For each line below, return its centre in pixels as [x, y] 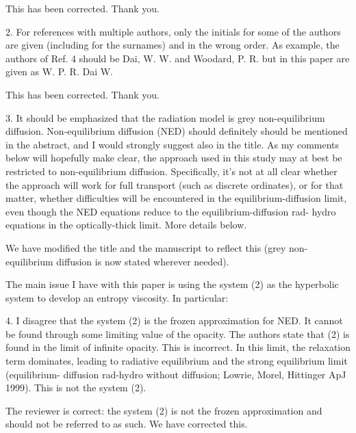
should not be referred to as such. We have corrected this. [127, 424]
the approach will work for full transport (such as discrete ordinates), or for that [175, 184]
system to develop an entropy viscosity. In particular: [117, 297]
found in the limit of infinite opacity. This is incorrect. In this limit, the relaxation [178, 347]
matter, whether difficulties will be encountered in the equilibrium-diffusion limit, [176, 198]
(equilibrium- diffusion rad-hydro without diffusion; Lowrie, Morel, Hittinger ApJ [176, 374]
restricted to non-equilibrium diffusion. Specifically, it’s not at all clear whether [171, 171]
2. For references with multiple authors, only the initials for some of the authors [173, 31]
